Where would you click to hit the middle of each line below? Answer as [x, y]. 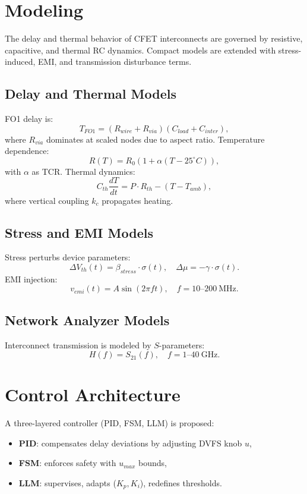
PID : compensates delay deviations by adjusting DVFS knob [130, 443]
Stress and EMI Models [79, 232]
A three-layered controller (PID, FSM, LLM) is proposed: [110, 423]
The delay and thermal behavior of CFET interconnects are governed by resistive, [154, 38]
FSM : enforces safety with [67, 463]
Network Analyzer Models [87, 320]
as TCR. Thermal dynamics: [83, 171]
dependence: [27, 151]
